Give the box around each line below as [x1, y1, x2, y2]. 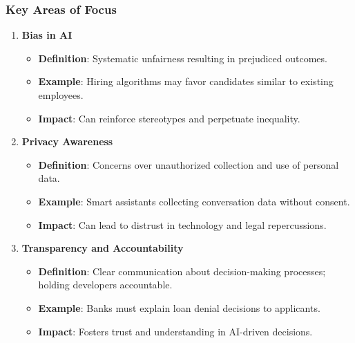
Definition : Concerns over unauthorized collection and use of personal [38, 157, 339, 171]
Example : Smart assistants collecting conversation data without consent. [38, 194, 350, 208]
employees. [38, 88, 84, 102]
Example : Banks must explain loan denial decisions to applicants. [38, 300, 320, 315]
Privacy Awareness [21, 134, 113, 149]
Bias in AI [21, 28, 73, 42]
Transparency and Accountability [21, 241, 184, 255]
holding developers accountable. [38, 277, 173, 292]
